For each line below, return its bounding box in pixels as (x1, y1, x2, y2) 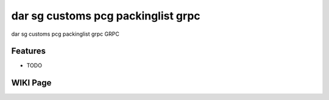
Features (11, 46, 46, 56)
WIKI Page (11, 78, 52, 88)
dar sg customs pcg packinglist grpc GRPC (11, 30, 120, 38)
